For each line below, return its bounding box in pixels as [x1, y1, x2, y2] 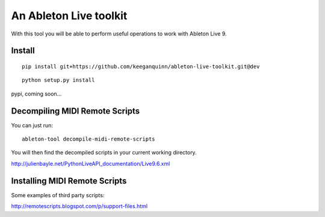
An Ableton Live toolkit [11, 9, 128, 22]
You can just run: [11, 121, 54, 129]
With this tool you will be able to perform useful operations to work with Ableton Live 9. [11, 30, 227, 37]
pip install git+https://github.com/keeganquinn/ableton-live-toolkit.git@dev [22, 63, 260, 70]
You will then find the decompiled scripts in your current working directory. [11, 149, 197, 156]
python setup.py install [22, 77, 95, 84]
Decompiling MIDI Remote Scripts [11, 106, 140, 116]
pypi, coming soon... [11, 90, 62, 97]
